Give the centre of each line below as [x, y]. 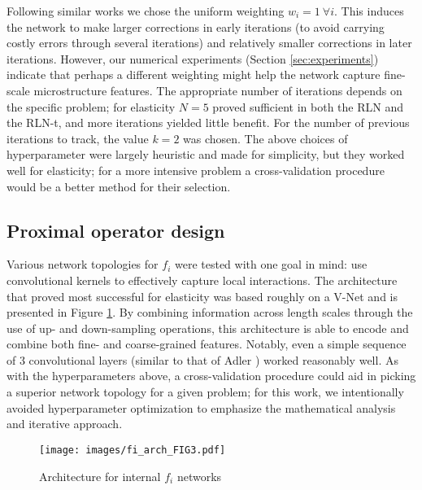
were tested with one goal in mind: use [271, 264]
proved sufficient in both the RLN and [308, 106]
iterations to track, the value [78, 138]
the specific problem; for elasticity [91, 106]
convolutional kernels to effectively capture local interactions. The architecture [202, 280]
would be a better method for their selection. [119, 186]
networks [199, 476]
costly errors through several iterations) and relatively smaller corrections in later [209, 43]
